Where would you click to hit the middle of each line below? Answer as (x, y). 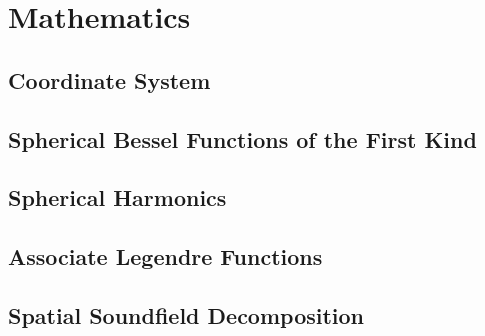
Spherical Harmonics (117, 197)
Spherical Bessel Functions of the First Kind (242, 138)
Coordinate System (109, 79)
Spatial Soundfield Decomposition (186, 314)
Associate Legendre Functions (165, 256)
